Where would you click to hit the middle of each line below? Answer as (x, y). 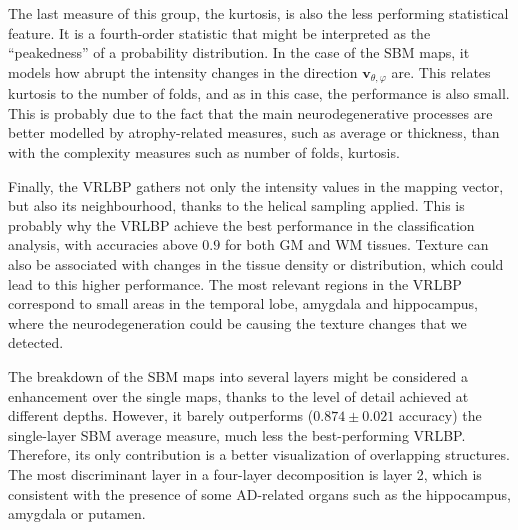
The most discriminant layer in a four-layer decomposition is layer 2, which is (245, 473)
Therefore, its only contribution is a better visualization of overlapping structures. (259, 454)
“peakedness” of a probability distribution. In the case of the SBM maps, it (239, 52)
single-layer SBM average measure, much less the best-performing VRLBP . (237, 434)
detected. (36, 342)
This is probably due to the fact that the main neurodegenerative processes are (250, 112)
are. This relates (441, 71)
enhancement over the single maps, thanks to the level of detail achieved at (238, 395)
